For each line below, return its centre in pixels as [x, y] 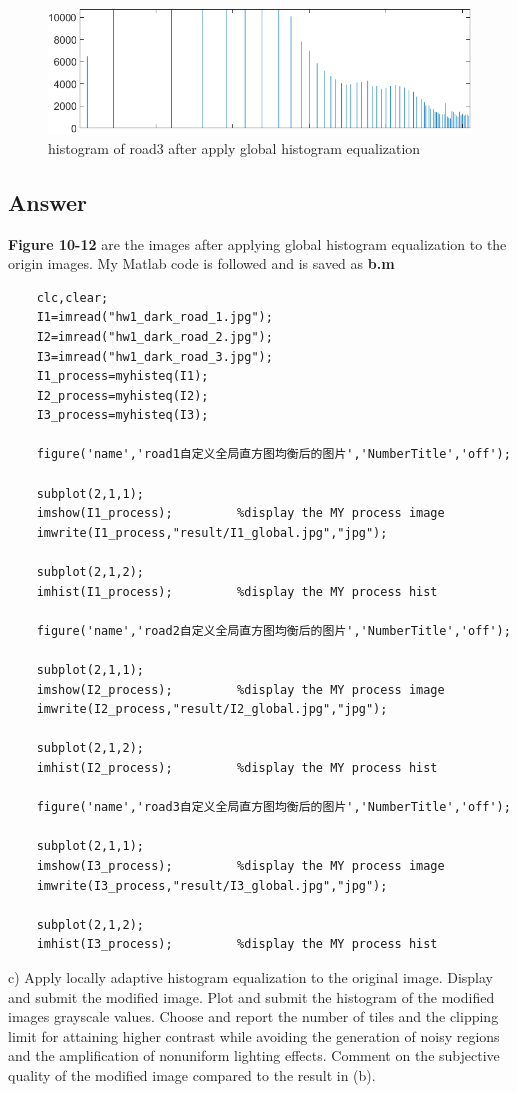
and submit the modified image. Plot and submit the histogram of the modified [251, 996]
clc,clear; [72, 297]
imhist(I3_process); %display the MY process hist [237, 944]
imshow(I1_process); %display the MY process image [240, 513]
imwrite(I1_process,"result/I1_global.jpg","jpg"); [212, 532]
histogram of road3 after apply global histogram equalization [234, 147]
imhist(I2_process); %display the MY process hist [237, 767]
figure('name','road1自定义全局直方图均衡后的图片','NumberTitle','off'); [273, 454]
